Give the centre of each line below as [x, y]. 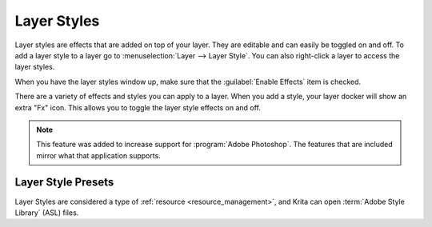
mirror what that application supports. [99, 155]
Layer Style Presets [64, 183]
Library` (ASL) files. [47, 213]
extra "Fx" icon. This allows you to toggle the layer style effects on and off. [138, 107]
